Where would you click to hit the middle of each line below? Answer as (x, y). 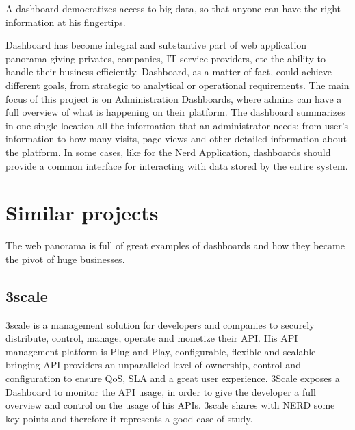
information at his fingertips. (66, 22)
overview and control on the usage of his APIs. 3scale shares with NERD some (170, 405)
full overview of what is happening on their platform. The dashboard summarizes (175, 112)
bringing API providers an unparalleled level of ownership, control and (153, 365)
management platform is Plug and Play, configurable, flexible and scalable (161, 351)
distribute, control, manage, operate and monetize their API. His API (152, 338)
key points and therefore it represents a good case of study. (129, 418)
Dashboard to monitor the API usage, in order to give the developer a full (161, 391)
